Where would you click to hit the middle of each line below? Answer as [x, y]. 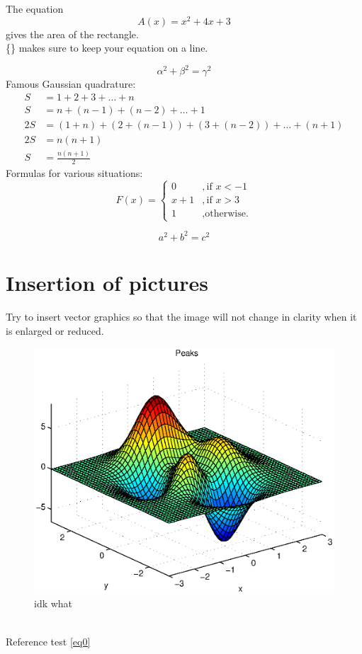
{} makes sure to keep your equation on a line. [107, 48]
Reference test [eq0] [48, 641]
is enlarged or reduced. [55, 330]
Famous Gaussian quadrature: [71, 84]
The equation [35, 8]
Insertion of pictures [107, 283]
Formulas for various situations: [74, 173]
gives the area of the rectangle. [72, 34]
